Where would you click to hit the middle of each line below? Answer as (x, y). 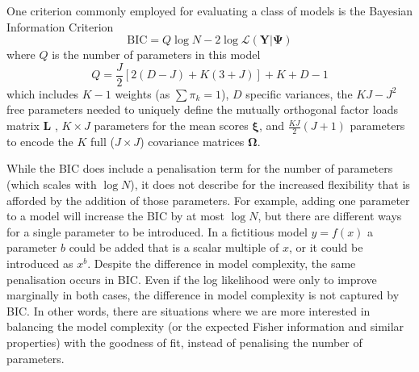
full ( (103, 141)
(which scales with (52, 184)
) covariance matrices (192, 141)
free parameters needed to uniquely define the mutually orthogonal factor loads (202, 109)
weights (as (142, 93)
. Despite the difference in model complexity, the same (222, 263)
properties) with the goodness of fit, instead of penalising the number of (184, 342)
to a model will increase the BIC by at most (115, 216)
